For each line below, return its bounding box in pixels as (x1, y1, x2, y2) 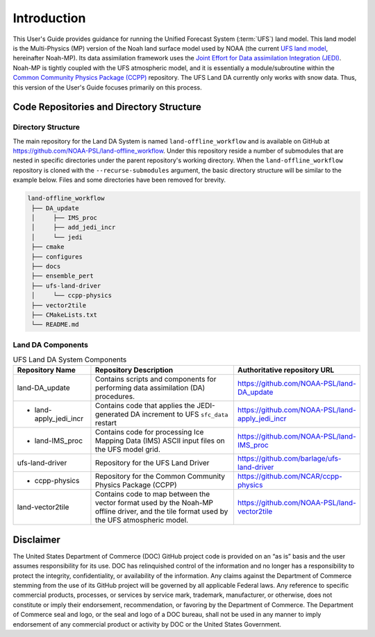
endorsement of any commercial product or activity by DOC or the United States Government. (12, 620, 281, 628)
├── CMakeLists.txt (31, 311, 97, 318)
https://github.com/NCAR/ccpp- (237, 472, 343, 482)
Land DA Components (12, 340, 88, 350)
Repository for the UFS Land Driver (94, 458, 210, 468)
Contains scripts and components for (94, 375, 217, 384)
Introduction (12, 10, 86, 26)
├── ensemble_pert (31, 272, 94, 280)
